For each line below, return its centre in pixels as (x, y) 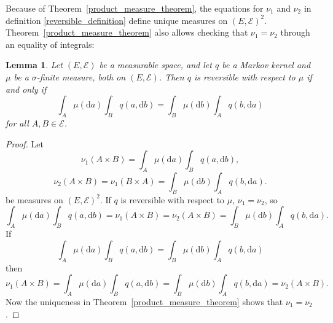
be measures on (34, 199)
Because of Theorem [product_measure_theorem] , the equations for (135, 8)
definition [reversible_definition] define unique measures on (117, 20)
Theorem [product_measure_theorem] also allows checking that (127, 32)
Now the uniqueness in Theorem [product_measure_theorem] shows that (144, 301)
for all (17, 123)
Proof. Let (25, 143)
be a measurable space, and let (155, 65)
